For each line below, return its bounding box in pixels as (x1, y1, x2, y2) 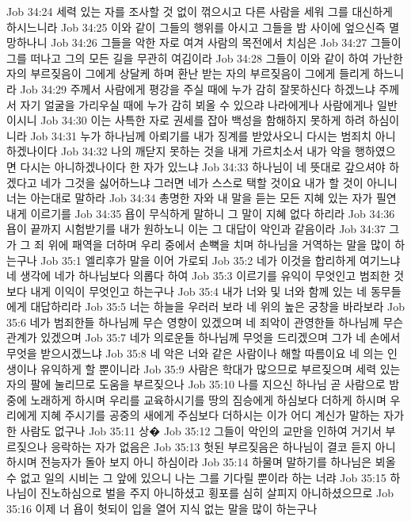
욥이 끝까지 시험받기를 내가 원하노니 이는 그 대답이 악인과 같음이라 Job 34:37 (6, 220, 386, 237)
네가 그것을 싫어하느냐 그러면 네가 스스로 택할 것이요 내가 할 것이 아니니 (40, 174, 398, 190)
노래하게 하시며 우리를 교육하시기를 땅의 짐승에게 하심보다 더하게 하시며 (30, 391, 386, 408)
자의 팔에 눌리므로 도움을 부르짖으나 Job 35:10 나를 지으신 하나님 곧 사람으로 (6, 376, 386, 393)
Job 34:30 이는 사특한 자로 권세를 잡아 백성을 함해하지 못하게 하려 (40, 112, 365, 128)
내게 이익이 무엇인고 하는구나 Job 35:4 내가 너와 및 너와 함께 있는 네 (30, 282, 367, 299)
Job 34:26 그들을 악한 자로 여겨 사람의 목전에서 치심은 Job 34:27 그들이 (51, 34, 401, 51)
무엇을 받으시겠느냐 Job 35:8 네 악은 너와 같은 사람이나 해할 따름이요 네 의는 (6, 345, 384, 362)
